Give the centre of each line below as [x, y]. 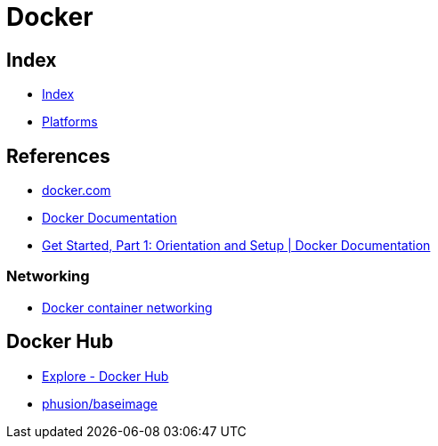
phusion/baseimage [100, 403]
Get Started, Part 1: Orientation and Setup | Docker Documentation [236, 246]
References [58, 156]
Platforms [70, 122]
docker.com [77, 191]
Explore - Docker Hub [105, 376]
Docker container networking [127, 307]
